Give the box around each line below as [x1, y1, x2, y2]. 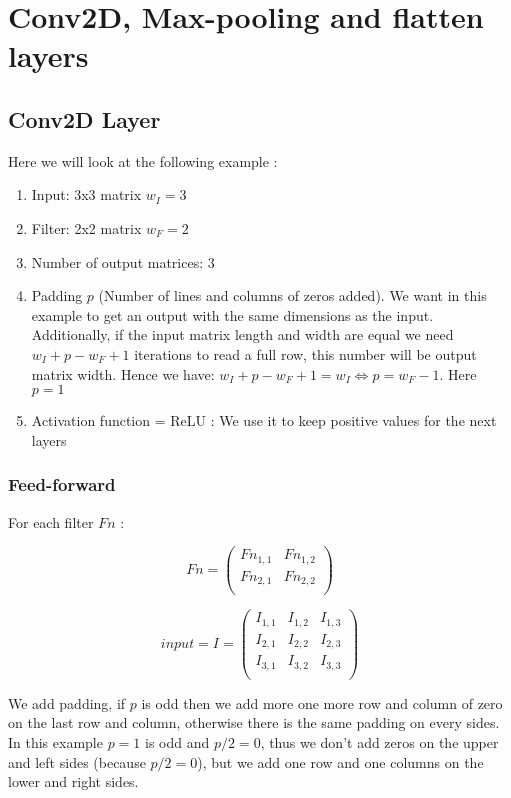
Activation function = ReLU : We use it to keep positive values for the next [31, 410, 497, 431]
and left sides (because [8, 751, 146, 772]
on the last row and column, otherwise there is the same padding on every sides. [8, 712, 500, 733]
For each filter [8, 511, 94, 532]
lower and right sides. [8, 771, 139, 792]
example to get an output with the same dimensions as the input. [31, 304, 434, 325]
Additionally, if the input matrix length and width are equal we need [31, 324, 454, 345]
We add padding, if [8, 692, 126, 713]
